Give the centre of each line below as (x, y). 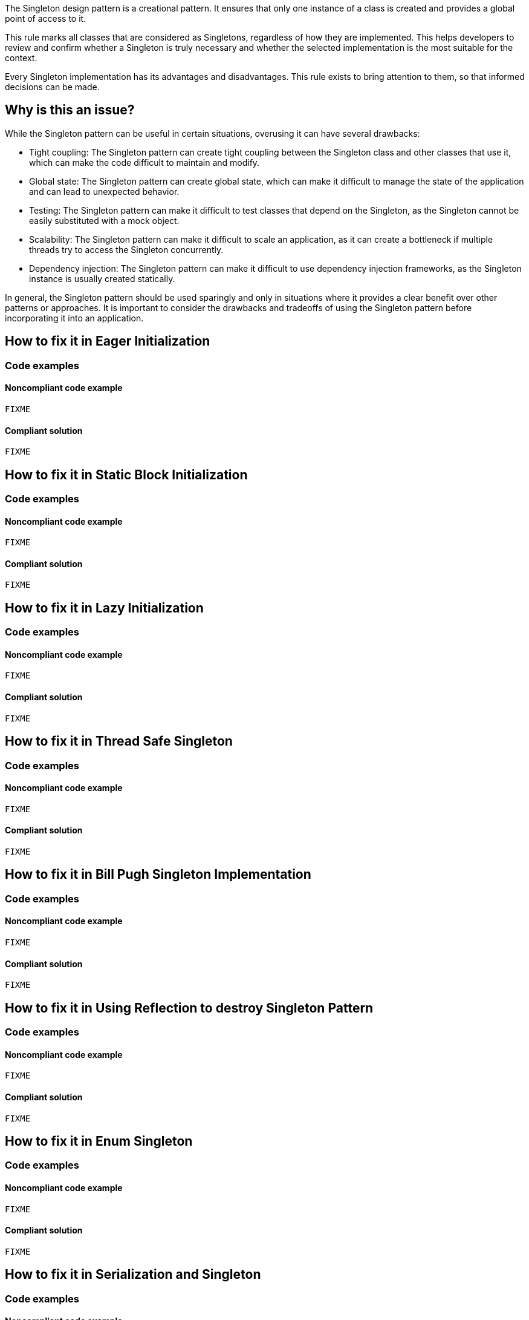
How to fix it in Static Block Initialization (126, 474)
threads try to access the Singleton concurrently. (126, 249)
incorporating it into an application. (74, 318)
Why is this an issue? (70, 110)
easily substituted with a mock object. (104, 220)
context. (21, 58)
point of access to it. (46, 18)
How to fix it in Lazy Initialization (104, 608)
